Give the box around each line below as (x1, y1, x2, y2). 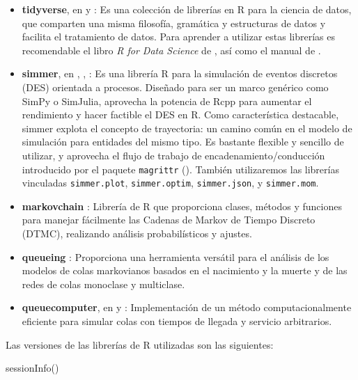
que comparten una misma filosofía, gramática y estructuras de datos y (22, 15, 326, 30)
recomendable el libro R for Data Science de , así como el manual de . (22, 42, 321, 57)
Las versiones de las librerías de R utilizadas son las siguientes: (6, 337, 274, 351)
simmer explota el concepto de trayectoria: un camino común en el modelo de (22, 120, 352, 135)
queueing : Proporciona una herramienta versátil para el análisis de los (22, 249, 329, 264)
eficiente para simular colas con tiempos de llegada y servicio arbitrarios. (22, 314, 332, 328)
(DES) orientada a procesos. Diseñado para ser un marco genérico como (22, 79, 329, 94)
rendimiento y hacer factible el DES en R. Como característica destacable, (22, 107, 339, 122)
